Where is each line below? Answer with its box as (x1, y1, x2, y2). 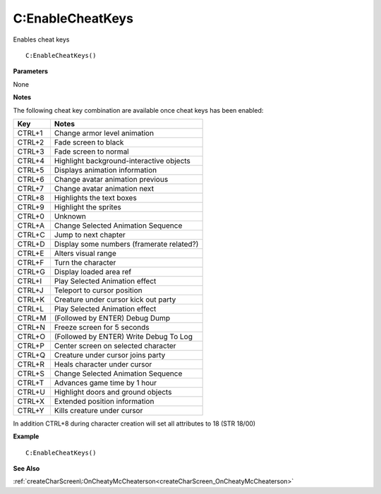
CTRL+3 (17, 147, 45, 156)
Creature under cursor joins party (54, 350, 166, 359)
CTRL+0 (17, 211, 45, 221)
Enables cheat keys (13, 35, 70, 44)
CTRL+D (17, 239, 45, 249)
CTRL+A (17, 221, 45, 230)
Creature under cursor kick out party (54, 295, 176, 304)
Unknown (54, 211, 86, 221)
